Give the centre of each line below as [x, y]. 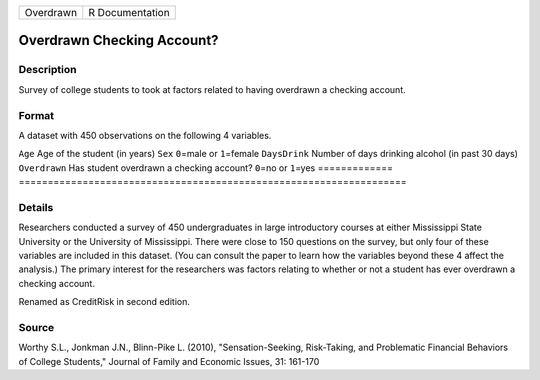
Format [36, 115]
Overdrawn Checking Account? [118, 40]
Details [36, 207]
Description [47, 70]
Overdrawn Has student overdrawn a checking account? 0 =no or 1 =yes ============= [206, 167]
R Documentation [129, 12]
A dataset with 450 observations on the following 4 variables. [145, 135]
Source [36, 327]
